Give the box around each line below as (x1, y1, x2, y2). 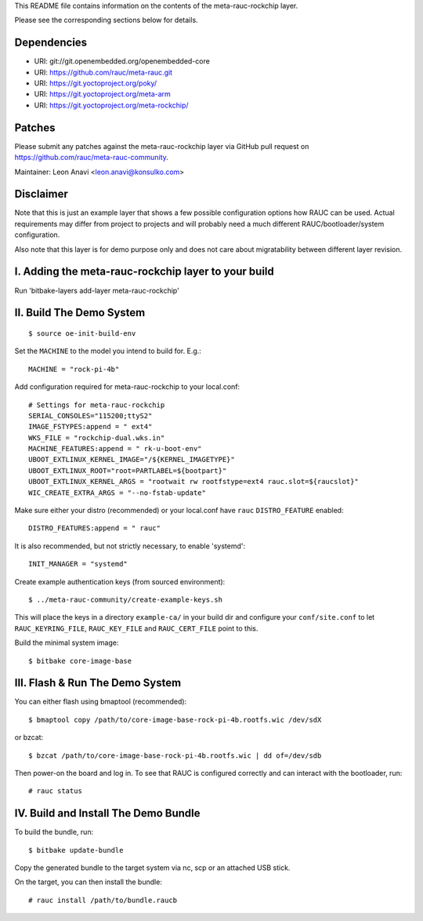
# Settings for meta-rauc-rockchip (28, 400, 165, 410)
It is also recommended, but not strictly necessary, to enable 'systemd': (14, 541, 246, 551)
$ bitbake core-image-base (28, 656, 132, 665)
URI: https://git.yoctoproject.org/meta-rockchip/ (34, 100, 189, 110)
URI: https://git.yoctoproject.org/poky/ (34, 78, 157, 88)
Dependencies (14, 36, 88, 49)
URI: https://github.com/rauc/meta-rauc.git (34, 67, 172, 77)
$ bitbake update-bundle (28, 846, 124, 854)
